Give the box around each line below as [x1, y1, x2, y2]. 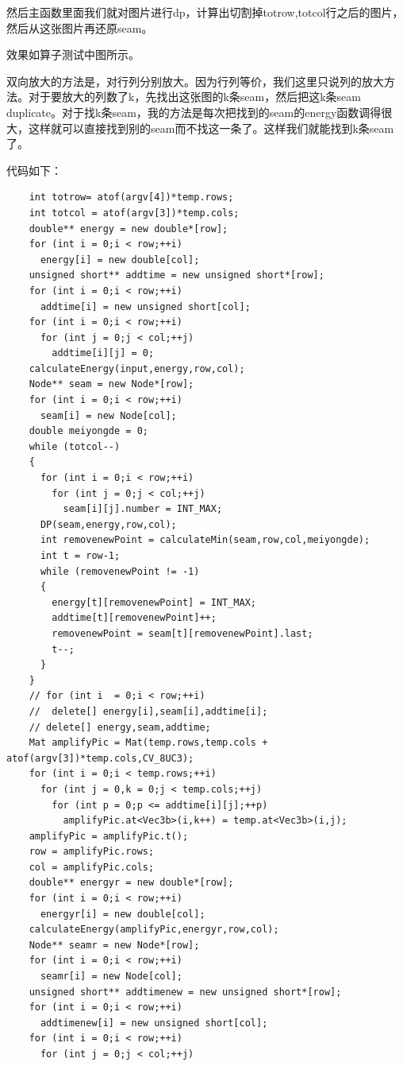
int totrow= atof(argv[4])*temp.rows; [29, 192, 234, 204]
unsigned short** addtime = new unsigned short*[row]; [29, 269, 324, 281]
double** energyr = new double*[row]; [29, 877, 234, 889]
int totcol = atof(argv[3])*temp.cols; [29, 207, 240, 219]
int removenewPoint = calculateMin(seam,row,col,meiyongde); [40, 534, 370, 546]
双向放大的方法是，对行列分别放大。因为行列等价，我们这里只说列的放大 [6, 72, 384, 89]
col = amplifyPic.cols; [29, 861, 155, 873]
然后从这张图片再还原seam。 [6, 19, 153, 36]
